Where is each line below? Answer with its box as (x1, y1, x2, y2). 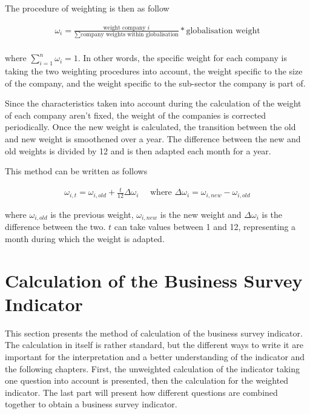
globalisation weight (186, 26, 260, 35)
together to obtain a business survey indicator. (5, 398, 177, 410)
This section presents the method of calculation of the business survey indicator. (5, 326, 303, 339)
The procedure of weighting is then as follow (5, 2, 170, 14)
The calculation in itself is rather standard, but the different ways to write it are (5, 338, 303, 351)
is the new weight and (160, 208, 242, 220)
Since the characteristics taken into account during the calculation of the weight (5, 97, 302, 110)
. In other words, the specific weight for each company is (77, 51, 287, 64)
